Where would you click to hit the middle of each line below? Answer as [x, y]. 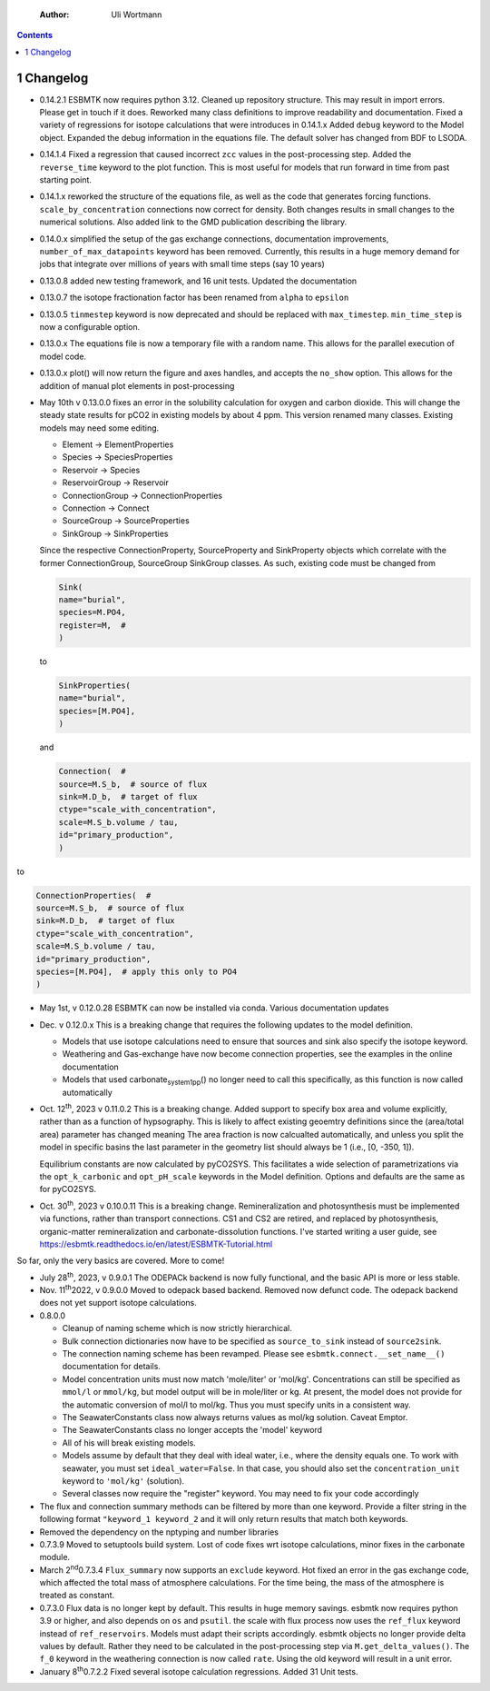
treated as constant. [77, 1596]
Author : [54, 15]
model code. [63, 356]
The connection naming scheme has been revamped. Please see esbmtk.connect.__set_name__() [254, 1354]
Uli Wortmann [137, 15]
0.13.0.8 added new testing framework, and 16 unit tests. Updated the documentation [198, 281]
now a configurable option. [90, 326]
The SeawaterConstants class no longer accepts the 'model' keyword [192, 1430]
